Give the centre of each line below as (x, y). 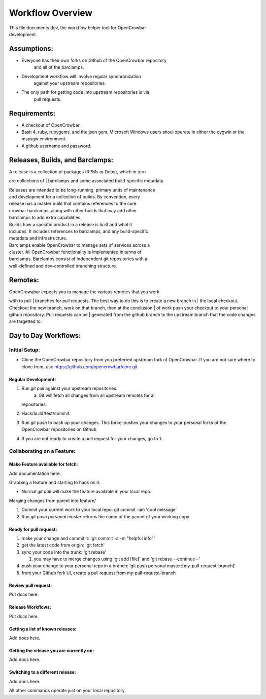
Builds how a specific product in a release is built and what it (71, 224)
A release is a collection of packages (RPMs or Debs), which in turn (78, 172)
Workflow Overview (51, 13)
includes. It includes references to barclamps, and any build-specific (79, 231)
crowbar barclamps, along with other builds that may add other (73, 210)
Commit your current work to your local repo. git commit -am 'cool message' (99, 510)
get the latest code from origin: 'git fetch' (63, 545)
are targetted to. (25, 321)
